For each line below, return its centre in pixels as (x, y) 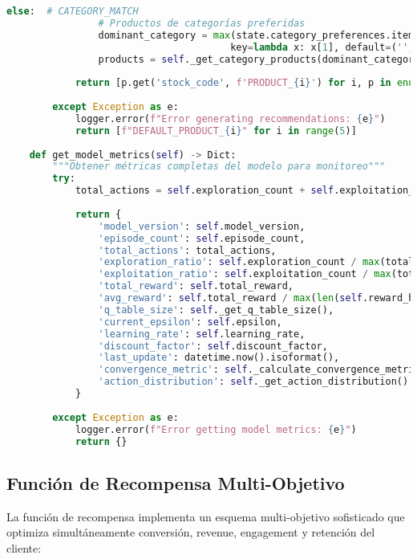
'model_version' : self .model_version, (202, 226)
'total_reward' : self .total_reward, (196, 286)
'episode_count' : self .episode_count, (202, 238)
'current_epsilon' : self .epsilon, (190, 322)
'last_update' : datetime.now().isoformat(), (219, 358)
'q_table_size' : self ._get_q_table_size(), (216, 310)
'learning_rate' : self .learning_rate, (202, 334)
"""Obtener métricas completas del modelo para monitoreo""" (219, 167)
